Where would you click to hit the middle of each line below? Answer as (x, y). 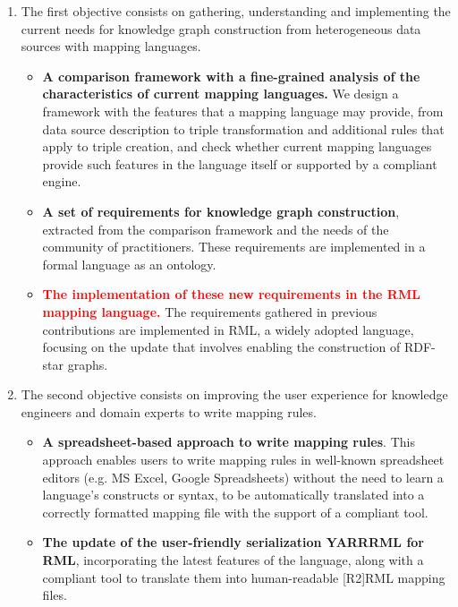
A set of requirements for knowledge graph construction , (221, 211)
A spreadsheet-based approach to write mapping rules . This (229, 442)
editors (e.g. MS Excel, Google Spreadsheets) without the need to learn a (243, 477)
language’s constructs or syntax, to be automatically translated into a (233, 495)
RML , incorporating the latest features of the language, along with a (233, 560)
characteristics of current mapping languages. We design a (221, 94)
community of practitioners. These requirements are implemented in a (234, 247)
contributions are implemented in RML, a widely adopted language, (228, 329)
